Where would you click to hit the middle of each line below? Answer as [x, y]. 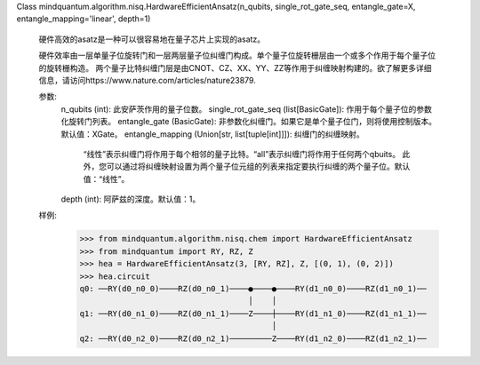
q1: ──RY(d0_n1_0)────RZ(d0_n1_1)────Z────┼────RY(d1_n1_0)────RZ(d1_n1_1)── [253, 313]
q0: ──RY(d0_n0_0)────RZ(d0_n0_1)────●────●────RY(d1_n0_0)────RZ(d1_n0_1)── [253, 289]
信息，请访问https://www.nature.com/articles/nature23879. [148, 80]
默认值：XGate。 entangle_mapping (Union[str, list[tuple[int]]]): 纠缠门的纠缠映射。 [212, 134]
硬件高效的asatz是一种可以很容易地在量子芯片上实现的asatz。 [152, 39]
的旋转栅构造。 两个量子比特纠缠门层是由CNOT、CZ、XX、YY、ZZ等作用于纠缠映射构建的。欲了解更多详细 [235, 67]
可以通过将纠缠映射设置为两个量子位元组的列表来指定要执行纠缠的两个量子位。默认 [258, 167]
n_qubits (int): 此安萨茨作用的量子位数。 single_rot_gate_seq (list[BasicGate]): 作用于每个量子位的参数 [247, 109]
